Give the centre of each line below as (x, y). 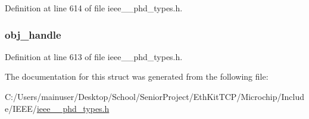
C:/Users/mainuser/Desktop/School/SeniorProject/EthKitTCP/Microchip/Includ (155, 96)
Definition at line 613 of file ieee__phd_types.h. (94, 56)
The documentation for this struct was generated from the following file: (137, 76)
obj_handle (33, 34)
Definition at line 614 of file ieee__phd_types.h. (94, 8)
